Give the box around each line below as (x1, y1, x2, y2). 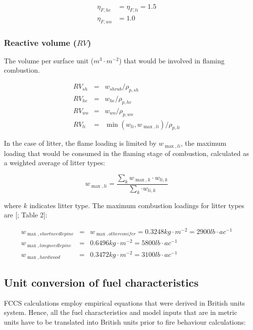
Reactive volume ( (4, 36, 77, 48)
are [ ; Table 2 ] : (4, 210, 48, 220)
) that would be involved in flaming (118, 55, 225, 65)
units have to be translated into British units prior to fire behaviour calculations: (4, 316, 246, 327)
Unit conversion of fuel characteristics (4, 274, 199, 290)
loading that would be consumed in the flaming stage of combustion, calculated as (4, 148, 249, 158)
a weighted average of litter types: (4, 157, 105, 168)
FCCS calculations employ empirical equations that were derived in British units (4, 297, 245, 308)
